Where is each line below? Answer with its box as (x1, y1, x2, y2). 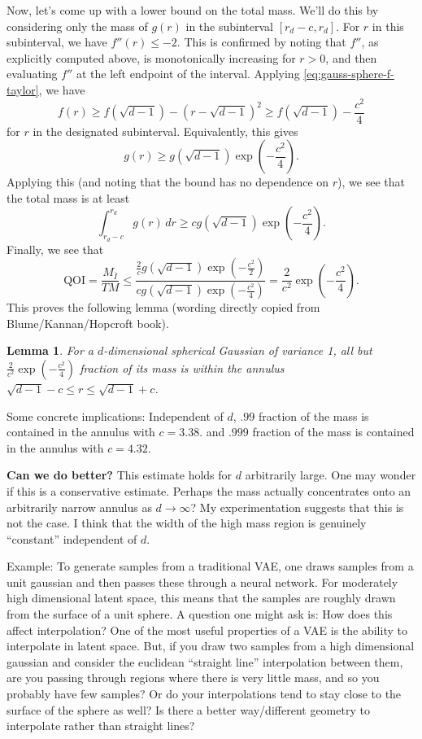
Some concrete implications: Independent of (7, 407, 224, 424)
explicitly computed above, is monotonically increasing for (7, 49, 296, 66)
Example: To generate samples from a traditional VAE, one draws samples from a (7, 558, 414, 575)
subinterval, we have (7, 33, 107, 50)
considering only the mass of (7, 17, 148, 34)
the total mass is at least (7, 189, 130, 206)
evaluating (7, 65, 58, 82)
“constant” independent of (7, 530, 137, 547)
